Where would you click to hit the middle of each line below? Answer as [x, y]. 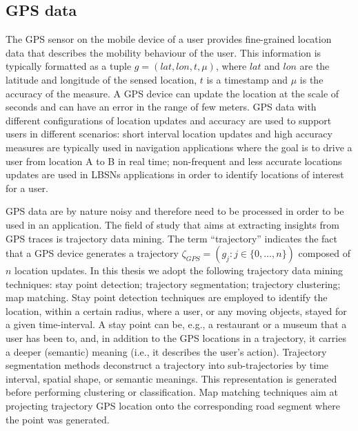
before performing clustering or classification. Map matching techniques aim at [172, 392]
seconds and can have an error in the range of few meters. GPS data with [161, 107]
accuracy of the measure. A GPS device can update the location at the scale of [172, 93]
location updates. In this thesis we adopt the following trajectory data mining [179, 270]
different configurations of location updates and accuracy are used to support [169, 120]
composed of [325, 253]
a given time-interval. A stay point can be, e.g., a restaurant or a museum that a [176, 324]
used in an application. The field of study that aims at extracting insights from [172, 224]
